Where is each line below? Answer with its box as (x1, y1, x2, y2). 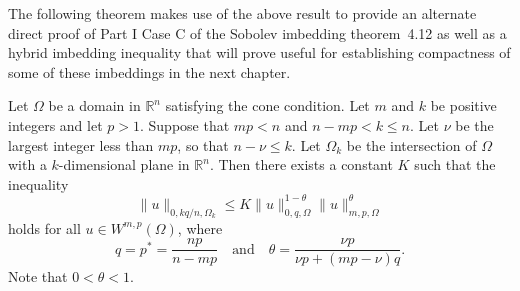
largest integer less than (8, 134, 154, 155)
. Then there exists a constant (209, 154, 393, 175)
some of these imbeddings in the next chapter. (8, 61, 291, 82)
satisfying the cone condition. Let (165, 95, 370, 116)
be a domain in (48, 95, 141, 116)
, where (177, 217, 223, 238)
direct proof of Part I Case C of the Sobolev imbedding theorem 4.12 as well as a (8, 22, 507, 43)
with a (8, 154, 47, 175)
